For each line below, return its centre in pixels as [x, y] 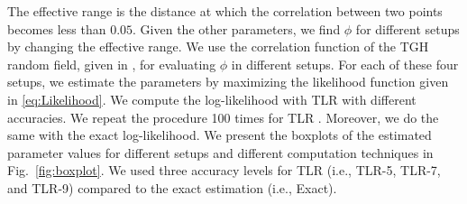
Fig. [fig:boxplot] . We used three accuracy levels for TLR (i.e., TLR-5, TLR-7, [224, 170]
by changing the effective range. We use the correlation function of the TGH [218, 46]
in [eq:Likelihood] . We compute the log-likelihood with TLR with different [212, 99]
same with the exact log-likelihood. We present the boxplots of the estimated [220, 135]
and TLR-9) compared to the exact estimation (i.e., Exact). [172, 187]
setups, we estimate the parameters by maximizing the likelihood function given [228, 82]
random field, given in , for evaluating [112, 64]
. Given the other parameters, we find [237, 28]
